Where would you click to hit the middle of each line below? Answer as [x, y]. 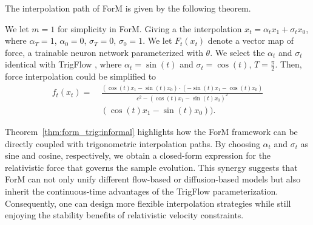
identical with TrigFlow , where [63, 64]
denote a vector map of [251, 40]
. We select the [237, 52]
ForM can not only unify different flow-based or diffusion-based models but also [153, 179]
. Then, [288, 64]
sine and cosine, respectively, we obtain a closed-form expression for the [138, 155]
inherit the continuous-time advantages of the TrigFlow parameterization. [142, 191]
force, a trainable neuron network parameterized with [104, 52]
